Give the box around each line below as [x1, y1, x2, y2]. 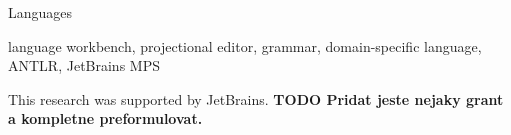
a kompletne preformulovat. [8, 108, 203, 129]
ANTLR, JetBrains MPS [8, 55, 160, 76]
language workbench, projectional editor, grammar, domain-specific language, [8, 35, 482, 56]
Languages [8, 2, 73, 22]
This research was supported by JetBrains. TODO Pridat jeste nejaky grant [8, 88, 504, 109]
